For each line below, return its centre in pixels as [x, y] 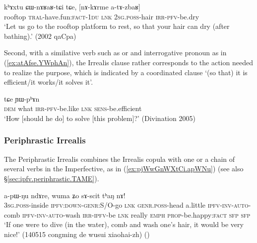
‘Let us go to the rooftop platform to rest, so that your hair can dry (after [117, 26]
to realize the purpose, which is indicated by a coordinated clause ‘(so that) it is [126, 72]
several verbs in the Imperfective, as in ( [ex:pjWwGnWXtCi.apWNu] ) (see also [124, 169]
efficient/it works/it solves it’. [49, 82]
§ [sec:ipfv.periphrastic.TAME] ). [52, 178]
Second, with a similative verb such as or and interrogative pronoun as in [115, 53]
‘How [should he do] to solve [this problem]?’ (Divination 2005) [100, 118]
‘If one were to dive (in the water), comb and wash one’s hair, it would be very [124, 224]
